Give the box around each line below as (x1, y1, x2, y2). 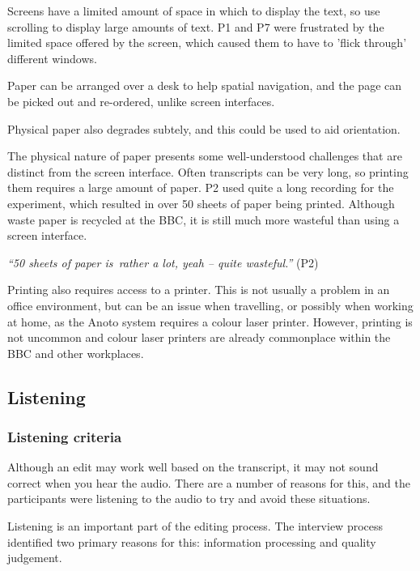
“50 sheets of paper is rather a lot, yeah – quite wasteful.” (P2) (7, 254, 319, 271)
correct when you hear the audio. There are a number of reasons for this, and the (7, 474, 410, 491)
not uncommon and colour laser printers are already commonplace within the (7, 329, 391, 346)
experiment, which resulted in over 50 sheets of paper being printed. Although (7, 194, 395, 211)
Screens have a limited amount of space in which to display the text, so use (7, 2, 380, 19)
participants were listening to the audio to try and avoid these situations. (7, 490, 371, 507)
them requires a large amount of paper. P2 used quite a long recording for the (7, 179, 394, 196)
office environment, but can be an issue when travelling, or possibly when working (7, 296, 414, 313)
